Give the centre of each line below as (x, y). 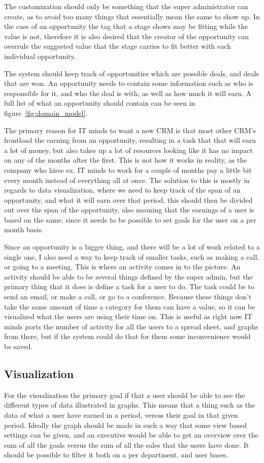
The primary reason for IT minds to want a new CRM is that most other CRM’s (130, 130)
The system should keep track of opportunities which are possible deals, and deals (131, 73)
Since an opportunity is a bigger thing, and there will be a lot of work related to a (132, 247)
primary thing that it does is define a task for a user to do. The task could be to (129, 286)
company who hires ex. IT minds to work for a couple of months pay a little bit (128, 169)
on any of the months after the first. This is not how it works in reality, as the (126, 160)
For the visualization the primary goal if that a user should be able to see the (125, 395)
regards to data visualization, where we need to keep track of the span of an (122, 190)
